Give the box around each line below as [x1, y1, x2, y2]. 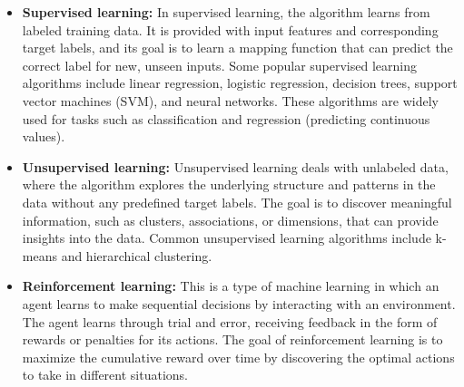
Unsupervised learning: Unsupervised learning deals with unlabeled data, [22, 157, 449, 176]
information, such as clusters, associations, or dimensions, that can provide [22, 210, 439, 229]
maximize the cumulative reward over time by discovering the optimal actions [22, 347, 455, 366]
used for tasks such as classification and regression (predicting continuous [22, 109, 430, 128]
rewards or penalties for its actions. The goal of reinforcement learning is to [22, 330, 443, 349]
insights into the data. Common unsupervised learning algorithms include [22, 228, 431, 247]
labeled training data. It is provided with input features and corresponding [22, 20, 439, 39]
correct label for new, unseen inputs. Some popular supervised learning [22, 55, 417, 74]
